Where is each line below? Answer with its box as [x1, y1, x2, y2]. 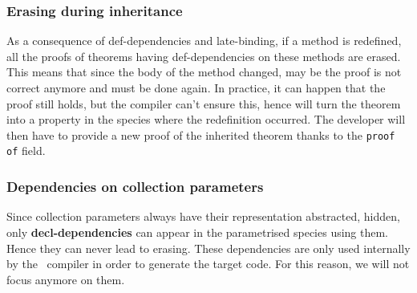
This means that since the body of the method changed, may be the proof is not [6, 63, 402, 80]
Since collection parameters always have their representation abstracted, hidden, [6, 208, 400, 225]
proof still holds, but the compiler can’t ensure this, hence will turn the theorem [6, 95, 401, 112]
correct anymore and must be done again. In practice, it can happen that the [6, 79, 386, 96]
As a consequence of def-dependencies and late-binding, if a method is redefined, [6, 32, 402, 49]
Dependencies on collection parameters [6, 177, 264, 197]
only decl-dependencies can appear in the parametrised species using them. [6, 223, 389, 240]
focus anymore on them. [6, 271, 125, 287]
